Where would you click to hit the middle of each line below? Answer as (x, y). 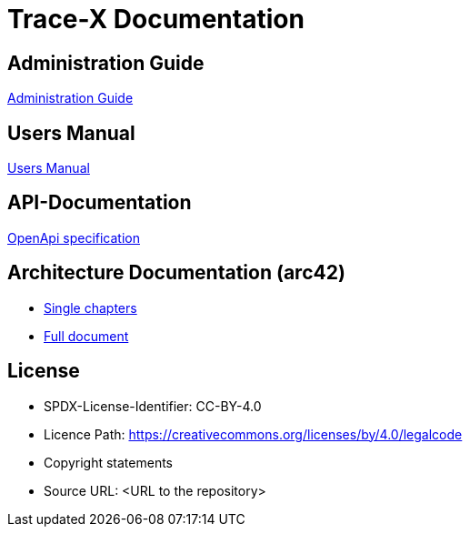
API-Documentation (100, 203)
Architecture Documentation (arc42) (176, 273)
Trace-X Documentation (156, 19)
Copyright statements (109, 462)
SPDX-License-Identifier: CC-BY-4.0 (153, 406)
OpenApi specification (74, 237)
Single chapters (90, 307)
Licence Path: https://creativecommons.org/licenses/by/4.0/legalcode (253, 434)
